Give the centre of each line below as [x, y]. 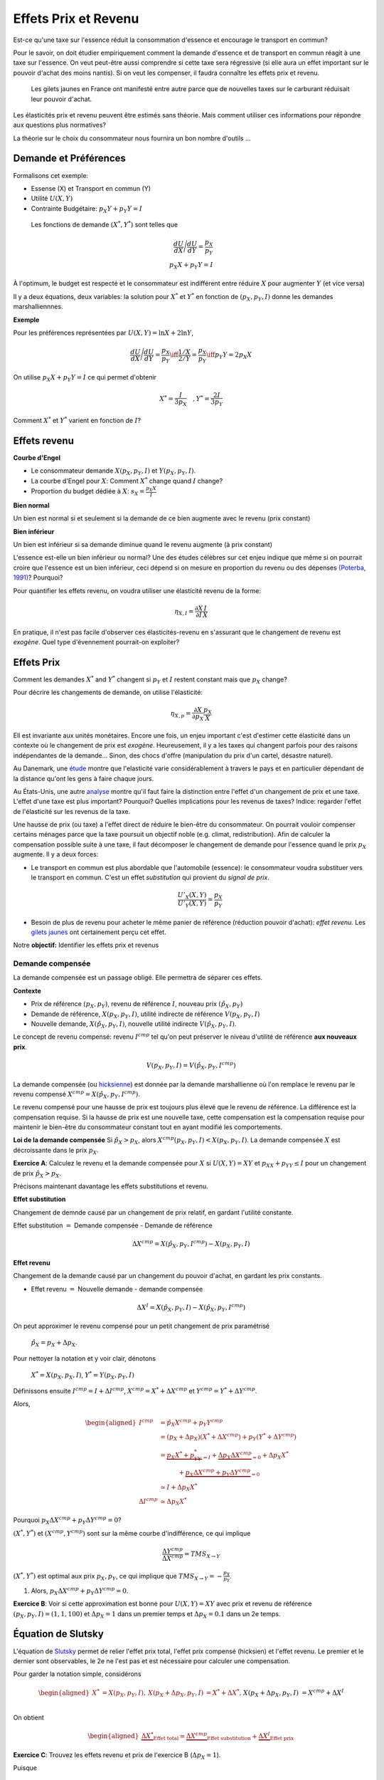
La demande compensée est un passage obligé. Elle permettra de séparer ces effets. [138, 978]
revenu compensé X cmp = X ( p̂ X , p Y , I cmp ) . [76, 1095]
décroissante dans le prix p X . [56, 1151]
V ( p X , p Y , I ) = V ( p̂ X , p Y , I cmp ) [191, 1066]
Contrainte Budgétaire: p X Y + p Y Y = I [86, 209]
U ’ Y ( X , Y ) [192, 904]
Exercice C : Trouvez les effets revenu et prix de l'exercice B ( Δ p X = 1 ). [117, 1755]
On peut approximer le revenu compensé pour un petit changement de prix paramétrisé [142, 1326]
